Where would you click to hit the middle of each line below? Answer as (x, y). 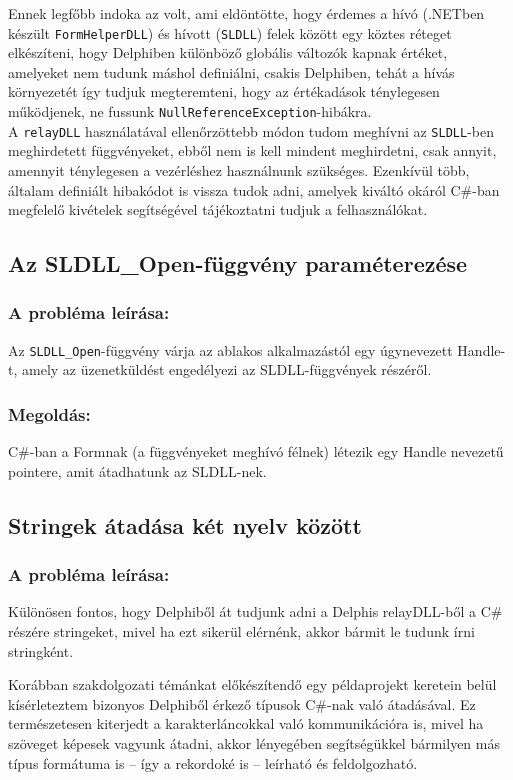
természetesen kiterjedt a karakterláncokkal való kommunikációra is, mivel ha (246, 723)
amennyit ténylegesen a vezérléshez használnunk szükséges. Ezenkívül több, (239, 169)
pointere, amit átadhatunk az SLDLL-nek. (137, 470)
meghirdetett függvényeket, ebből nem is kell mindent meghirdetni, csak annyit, (252, 150)
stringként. (41, 650)
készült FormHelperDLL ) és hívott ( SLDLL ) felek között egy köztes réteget (230, 32)
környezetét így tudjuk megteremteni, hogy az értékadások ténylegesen (224, 91)
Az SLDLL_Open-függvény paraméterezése (238, 263)
